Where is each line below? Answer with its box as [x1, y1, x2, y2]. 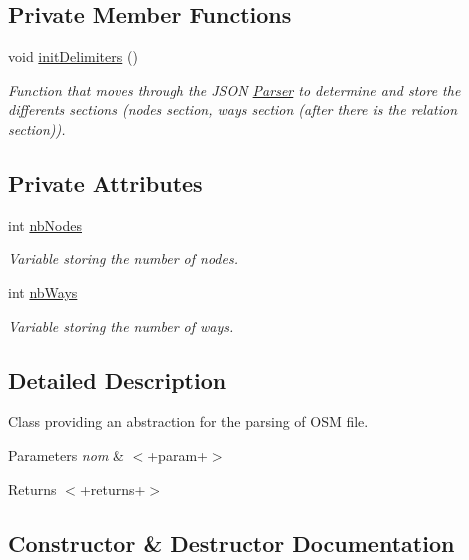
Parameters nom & [8, 444, 124, 465]
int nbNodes [8, 214, 82, 235]
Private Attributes [8, 167, 203, 198]
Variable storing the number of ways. [8, 315, 234, 336]
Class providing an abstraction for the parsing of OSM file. [8, 411, 369, 432]
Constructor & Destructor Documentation [8, 527, 455, 558]
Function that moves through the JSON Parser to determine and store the [8, 79, 461, 100]
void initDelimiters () [8, 46, 138, 67]
